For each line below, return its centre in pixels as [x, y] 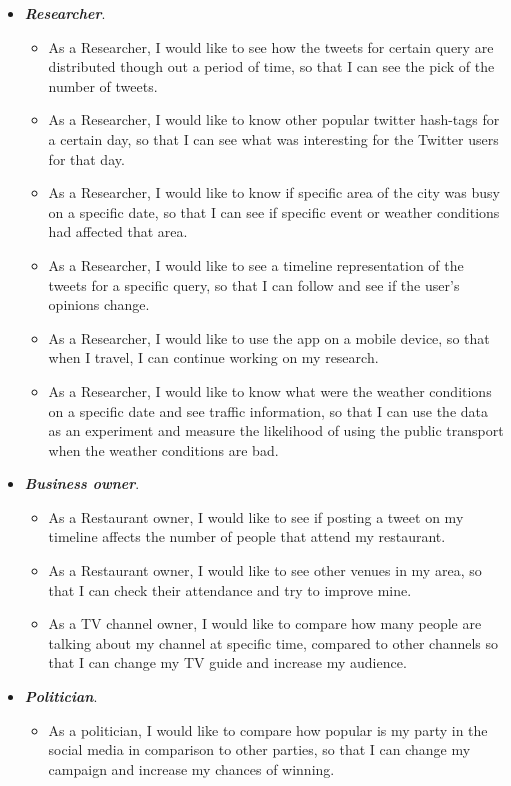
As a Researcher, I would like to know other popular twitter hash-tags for [274, 119]
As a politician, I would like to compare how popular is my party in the [268, 729]
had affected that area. [118, 231]
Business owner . [82, 483]
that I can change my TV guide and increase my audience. [227, 662]
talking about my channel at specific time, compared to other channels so [273, 642]
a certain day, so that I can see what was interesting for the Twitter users [273, 138]
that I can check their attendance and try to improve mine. [230, 589]
